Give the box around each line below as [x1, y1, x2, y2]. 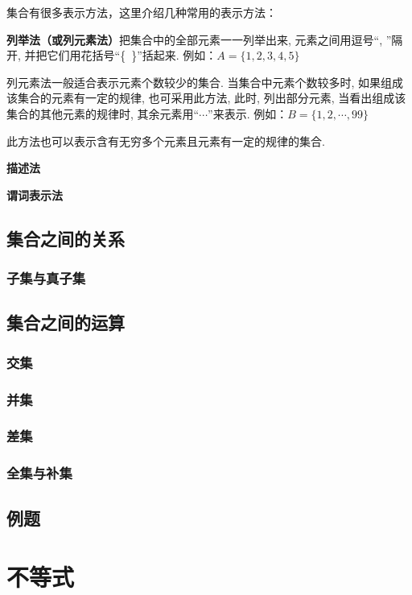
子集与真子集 [6, 268, 86, 288]
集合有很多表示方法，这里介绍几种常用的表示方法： [6, 4, 277, 20]
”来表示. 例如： [208, 105, 288, 122]
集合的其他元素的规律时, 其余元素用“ [6, 105, 200, 122]
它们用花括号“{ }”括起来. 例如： [47, 47, 217, 64]
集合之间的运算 [6, 310, 125, 335]
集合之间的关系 [6, 225, 125, 250]
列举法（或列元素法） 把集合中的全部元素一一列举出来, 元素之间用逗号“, [6, 31, 383, 48]
